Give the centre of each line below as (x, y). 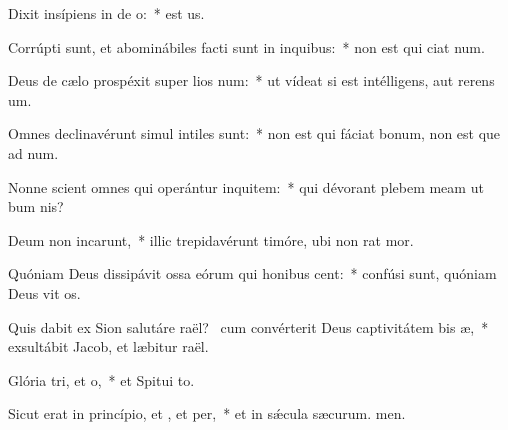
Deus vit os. (44, 292)
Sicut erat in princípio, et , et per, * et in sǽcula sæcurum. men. (207, 413)
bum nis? (36, 206)
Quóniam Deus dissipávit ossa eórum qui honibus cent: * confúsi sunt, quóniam (252, 273)
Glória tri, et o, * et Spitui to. (101, 379)
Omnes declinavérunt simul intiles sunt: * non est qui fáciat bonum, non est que (254, 133)
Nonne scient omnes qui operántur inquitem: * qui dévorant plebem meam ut (246, 186)
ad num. (33, 152)
